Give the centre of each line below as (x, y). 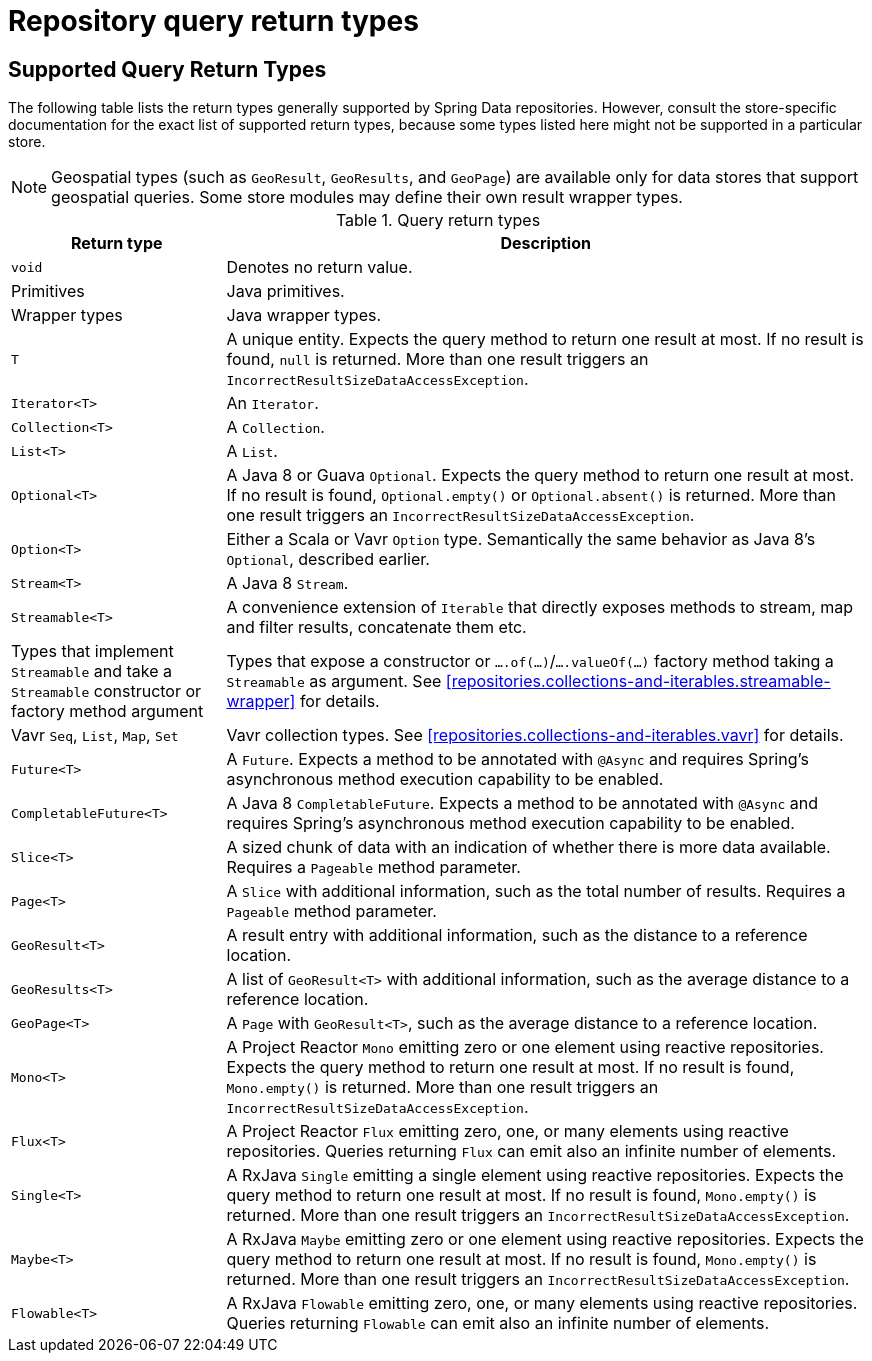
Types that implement (92, 651)
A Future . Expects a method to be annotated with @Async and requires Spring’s (517, 759)
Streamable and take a (92, 671)
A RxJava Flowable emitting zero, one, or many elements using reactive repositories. (542, 1303)
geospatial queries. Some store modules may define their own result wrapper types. (367, 197)
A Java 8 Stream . (287, 583)
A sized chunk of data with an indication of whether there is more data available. (528, 847)
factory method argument (107, 711)
